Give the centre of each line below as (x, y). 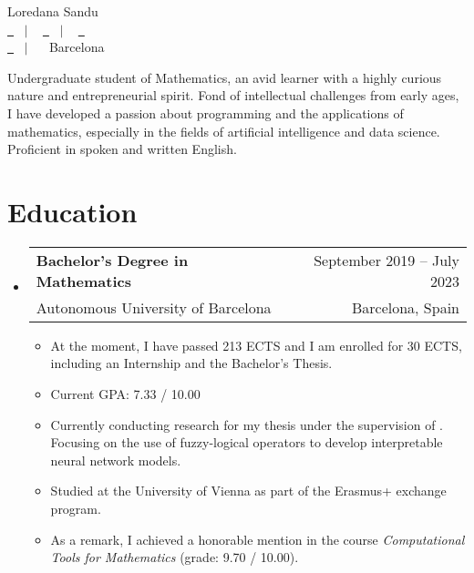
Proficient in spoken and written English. (122, 149)
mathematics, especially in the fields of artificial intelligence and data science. (224, 131)
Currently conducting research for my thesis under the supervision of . (247, 424)
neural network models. (116, 460)
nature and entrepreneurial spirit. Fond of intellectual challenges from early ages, (233, 95)
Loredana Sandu (53, 11)
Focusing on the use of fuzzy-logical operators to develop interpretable (247, 442)
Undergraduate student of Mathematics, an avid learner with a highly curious (225, 77)
